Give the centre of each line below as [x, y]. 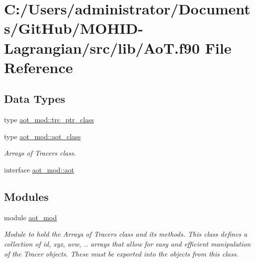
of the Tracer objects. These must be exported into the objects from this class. [121, 253]
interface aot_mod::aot [39, 169]
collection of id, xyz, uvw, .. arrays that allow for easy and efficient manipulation [127, 243]
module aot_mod [31, 217]
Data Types [35, 99]
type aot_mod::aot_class [42, 136]
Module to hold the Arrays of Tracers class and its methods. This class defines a [126, 234]
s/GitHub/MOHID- [74, 28]
